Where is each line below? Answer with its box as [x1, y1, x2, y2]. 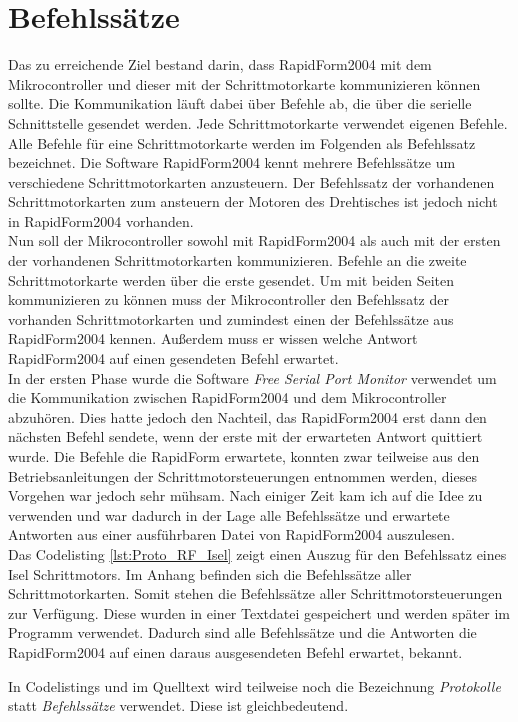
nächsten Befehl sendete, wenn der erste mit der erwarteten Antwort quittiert [8, 426, 483, 447]
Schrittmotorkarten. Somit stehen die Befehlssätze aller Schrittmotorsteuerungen [8, 583, 503, 604]
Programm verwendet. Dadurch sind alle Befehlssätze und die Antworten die [8, 622, 477, 643]
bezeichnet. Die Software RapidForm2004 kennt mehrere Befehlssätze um [8, 152, 456, 173]
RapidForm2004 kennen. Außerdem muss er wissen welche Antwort [8, 328, 418, 349]
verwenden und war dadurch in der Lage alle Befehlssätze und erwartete [8, 504, 450, 525]
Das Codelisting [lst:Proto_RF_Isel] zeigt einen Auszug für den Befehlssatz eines [8, 543, 507, 564]
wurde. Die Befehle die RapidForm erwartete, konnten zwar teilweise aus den [8, 446, 480, 466]
